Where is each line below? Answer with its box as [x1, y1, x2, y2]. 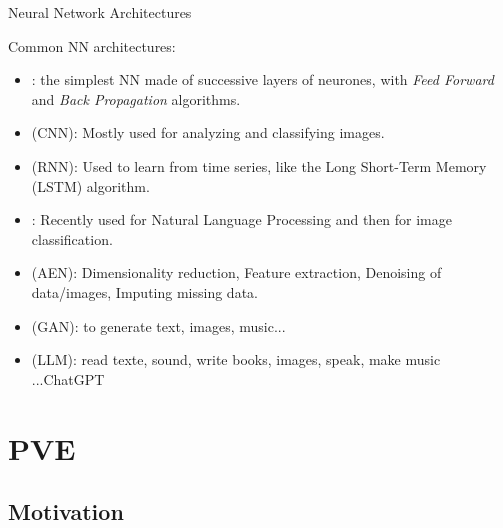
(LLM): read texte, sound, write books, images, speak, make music [31, 349, 441, 370]
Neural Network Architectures [8, 2, 192, 22]
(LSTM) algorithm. [31, 175, 150, 196]
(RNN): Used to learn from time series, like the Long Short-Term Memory [31, 155, 487, 176]
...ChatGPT [31, 368, 105, 389]
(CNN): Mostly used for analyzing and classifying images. [31, 122, 385, 143]
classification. [31, 228, 113, 249]
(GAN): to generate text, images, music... [31, 315, 286, 336]
